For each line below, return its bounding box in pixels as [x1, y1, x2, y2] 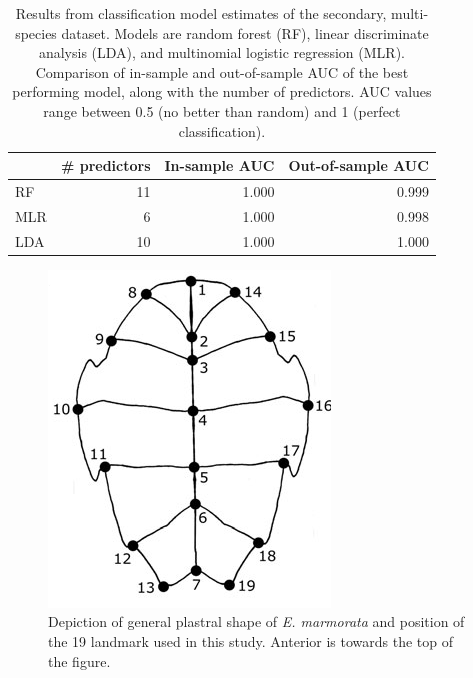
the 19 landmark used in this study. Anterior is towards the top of [48, 630, 454, 651]
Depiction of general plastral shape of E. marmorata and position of [48, 611, 465, 632]
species [15, 22, 57, 43]
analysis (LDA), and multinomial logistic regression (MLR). [38, 42, 405, 63]
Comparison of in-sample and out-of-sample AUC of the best [35, 61, 409, 82]
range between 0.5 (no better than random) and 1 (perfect [43, 100, 401, 121]
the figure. [48, 650, 111, 671]
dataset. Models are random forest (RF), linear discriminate [61, 22, 429, 43]
